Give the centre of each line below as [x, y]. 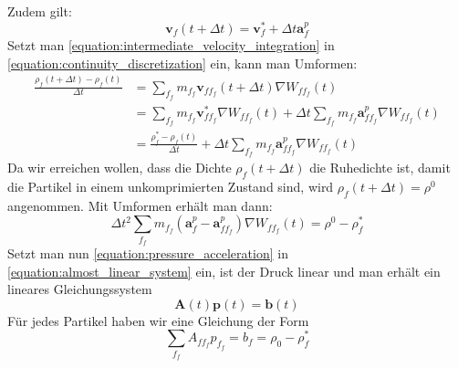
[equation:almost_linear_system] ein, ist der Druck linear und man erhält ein [224, 271]
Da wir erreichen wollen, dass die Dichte [120, 168]
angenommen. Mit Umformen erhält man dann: [140, 205]
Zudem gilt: [40, 11]
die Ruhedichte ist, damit [380, 168]
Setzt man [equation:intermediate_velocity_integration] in [171, 45]
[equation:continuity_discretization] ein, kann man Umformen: [182, 63]
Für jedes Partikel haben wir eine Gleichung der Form [158, 320]
